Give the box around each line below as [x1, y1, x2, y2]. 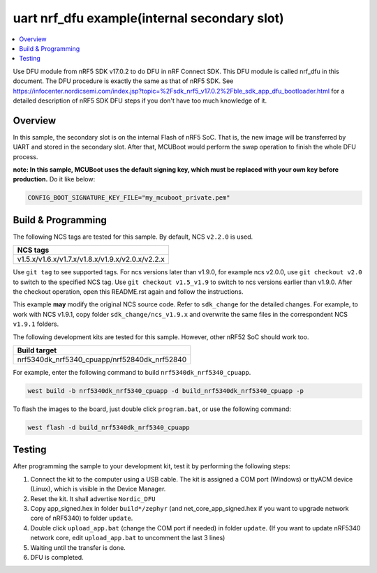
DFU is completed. [30, 553, 84, 561]
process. [13, 152, 38, 161]
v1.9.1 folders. [13, 320, 59, 328]
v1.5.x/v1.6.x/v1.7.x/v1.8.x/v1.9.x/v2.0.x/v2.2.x [17, 255, 165, 265]
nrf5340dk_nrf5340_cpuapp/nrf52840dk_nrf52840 [17, 355, 187, 364]
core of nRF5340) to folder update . [30, 514, 133, 523]
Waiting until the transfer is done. [30, 543, 126, 551]
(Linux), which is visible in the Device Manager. [30, 485, 166, 493]
